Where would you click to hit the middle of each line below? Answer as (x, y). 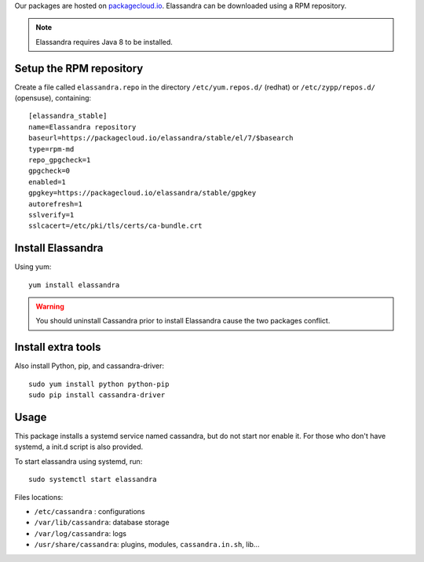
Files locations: (39, 497)
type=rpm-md (51, 149)
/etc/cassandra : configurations (90, 511)
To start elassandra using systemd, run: (79, 461)
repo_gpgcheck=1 (60, 160)
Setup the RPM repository (79, 68)
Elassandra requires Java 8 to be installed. (104, 42)
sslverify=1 (51, 215)
